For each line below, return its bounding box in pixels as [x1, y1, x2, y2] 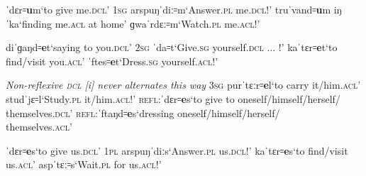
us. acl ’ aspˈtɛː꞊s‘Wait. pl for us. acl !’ [6, 157, 162, 172]
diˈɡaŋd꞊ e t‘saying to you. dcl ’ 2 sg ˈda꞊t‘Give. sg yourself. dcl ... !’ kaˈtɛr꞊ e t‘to [6, 40, 338, 55]
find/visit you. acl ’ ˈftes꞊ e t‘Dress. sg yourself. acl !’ [6, 53, 218, 68]
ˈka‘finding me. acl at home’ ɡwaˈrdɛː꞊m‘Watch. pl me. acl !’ [6, 16, 260, 31]
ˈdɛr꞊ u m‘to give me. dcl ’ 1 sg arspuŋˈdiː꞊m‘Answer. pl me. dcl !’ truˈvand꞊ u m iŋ [6, 2, 342, 16]
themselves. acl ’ [6, 119, 72, 134]
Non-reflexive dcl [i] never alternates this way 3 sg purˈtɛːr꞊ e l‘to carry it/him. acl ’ [6, 77, 361, 92]
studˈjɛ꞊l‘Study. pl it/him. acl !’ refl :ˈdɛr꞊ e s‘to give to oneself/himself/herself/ [6, 91, 340, 106]
